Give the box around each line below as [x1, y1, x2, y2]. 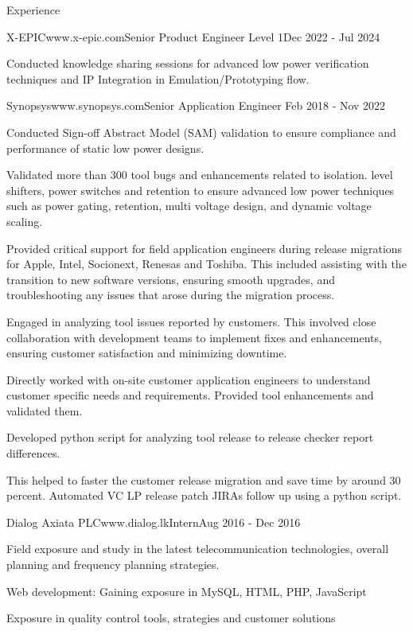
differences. [6, 445, 60, 462]
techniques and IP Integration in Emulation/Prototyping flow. [6, 70, 310, 87]
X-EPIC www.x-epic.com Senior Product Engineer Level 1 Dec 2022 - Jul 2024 [6, 28, 380, 45]
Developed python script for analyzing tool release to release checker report [6, 429, 374, 446]
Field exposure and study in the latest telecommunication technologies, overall [6, 540, 389, 557]
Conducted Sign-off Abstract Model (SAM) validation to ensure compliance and [6, 123, 396, 140]
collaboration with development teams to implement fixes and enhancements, [6, 329, 382, 345]
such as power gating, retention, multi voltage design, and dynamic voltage [6, 197, 372, 214]
